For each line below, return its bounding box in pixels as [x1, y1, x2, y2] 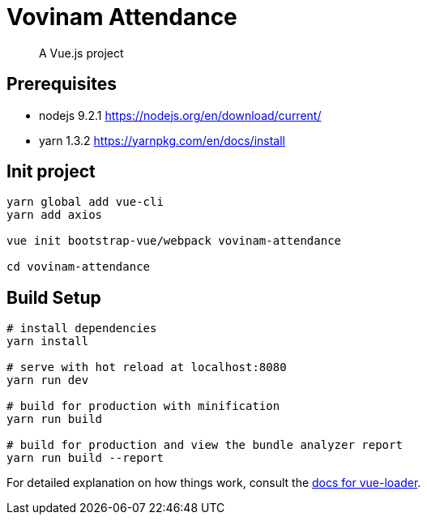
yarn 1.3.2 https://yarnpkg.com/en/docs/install [39, 133, 285, 147]
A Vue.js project [39, 45, 124, 60]
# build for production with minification [6, 399, 280, 413]
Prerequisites [6, 74, 117, 95]
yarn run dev [6, 374, 89, 387]
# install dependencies [6, 322, 157, 335]
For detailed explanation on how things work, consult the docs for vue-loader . [6, 476, 421, 490]
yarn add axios [6, 208, 103, 222]
